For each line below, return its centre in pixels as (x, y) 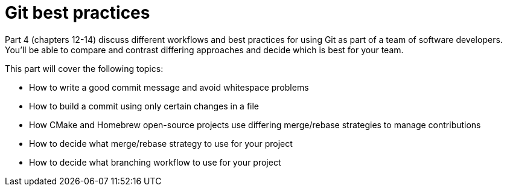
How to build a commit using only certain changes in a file (144, 106)
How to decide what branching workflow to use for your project (155, 162)
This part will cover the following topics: (84, 68)
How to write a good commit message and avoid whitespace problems (169, 87)
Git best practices (78, 13)
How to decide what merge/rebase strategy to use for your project (161, 143)
